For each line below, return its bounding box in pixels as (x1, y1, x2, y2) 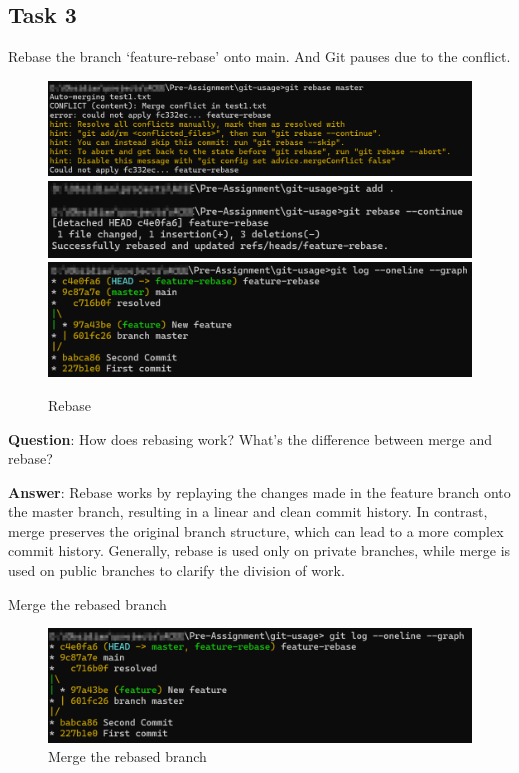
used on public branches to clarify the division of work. (8, 560, 345, 581)
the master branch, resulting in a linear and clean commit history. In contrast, (8, 501, 488, 522)
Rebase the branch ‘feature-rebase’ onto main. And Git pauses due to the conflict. (8, 46, 511, 67)
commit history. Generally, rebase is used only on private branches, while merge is (8, 540, 511, 561)
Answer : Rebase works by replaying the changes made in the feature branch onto (8, 481, 511, 502)
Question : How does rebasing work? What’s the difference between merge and (8, 428, 492, 449)
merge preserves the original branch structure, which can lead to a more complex (8, 520, 504, 541)
